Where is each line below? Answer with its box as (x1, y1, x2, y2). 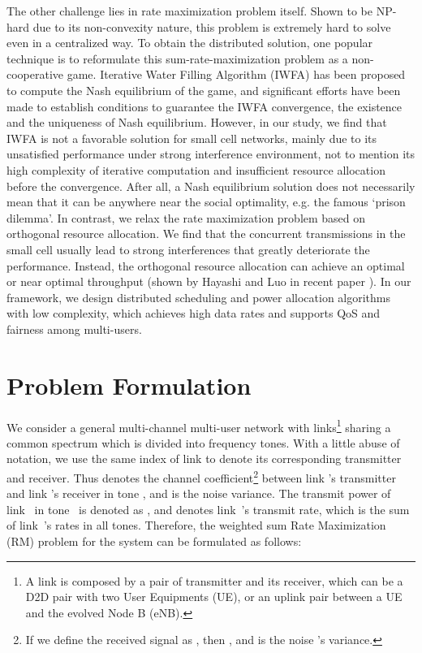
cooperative (6, 66, 64, 83)
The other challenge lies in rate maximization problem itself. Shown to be (6, 2, 372, 19)
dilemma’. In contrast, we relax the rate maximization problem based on (6, 209, 366, 226)
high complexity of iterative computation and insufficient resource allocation (6, 161, 385, 178)
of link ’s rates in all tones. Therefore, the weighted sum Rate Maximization (6, 517, 386, 534)
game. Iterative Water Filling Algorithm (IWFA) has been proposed (67, 66, 406, 83)
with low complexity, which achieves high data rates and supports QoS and (6, 305, 381, 322)
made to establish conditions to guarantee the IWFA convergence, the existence (6, 97, 403, 115)
